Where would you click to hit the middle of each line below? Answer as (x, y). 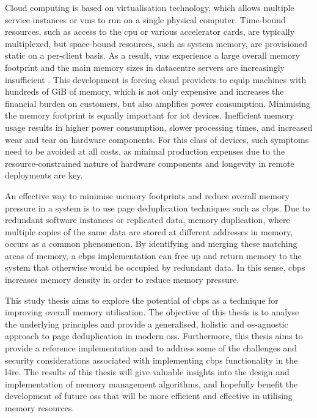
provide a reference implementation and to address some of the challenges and (151, 348)
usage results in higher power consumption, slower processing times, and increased (159, 127)
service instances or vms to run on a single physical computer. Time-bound (145, 19)
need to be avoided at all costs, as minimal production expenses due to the (145, 151)
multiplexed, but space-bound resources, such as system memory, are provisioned (156, 43)
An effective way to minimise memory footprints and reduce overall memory (147, 195)
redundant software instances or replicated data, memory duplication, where (148, 220)
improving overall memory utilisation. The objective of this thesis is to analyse (152, 312)
